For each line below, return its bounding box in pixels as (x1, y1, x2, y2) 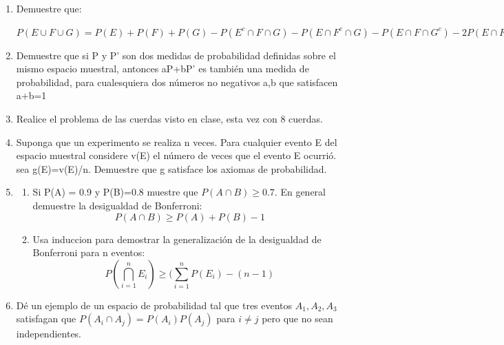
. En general (274, 185, 326, 199)
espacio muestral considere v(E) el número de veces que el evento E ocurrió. (16, 148, 337, 163)
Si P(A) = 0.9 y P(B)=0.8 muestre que (32, 185, 198, 199)
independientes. (16, 326, 82, 341)
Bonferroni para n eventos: (32, 245, 145, 260)
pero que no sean (262, 311, 333, 326)
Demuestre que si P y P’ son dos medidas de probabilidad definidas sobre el (16, 48, 336, 62)
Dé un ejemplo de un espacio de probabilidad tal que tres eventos (16, 297, 293, 312)
